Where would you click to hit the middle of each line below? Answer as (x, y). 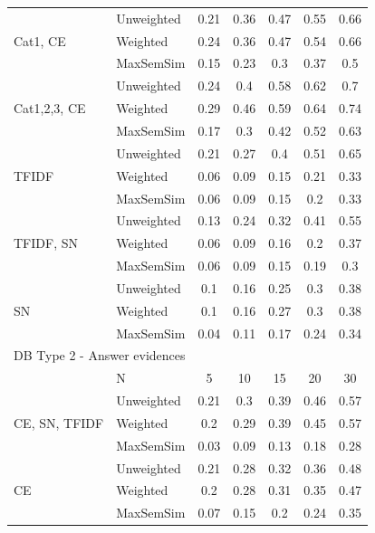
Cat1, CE (40, 40)
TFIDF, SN (46, 243)
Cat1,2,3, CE (50, 108)
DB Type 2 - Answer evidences (100, 355)
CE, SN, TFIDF (59, 422)
